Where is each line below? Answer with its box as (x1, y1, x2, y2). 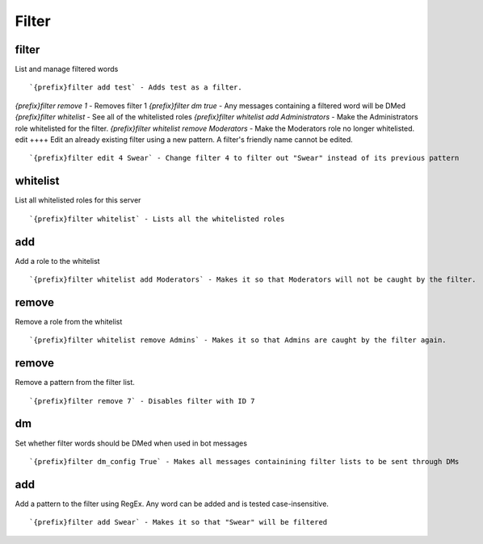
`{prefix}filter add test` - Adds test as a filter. (29, 83, 242, 92)
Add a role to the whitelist (15, 256, 100, 266)
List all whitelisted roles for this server (15, 195, 141, 205)
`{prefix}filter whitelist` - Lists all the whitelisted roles (29, 214, 285, 224)
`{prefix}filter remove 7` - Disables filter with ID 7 (29, 396, 255, 405)
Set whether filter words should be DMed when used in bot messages (15, 438, 248, 448)
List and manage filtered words (15, 65, 119, 74)
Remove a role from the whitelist (15, 316, 123, 326)
